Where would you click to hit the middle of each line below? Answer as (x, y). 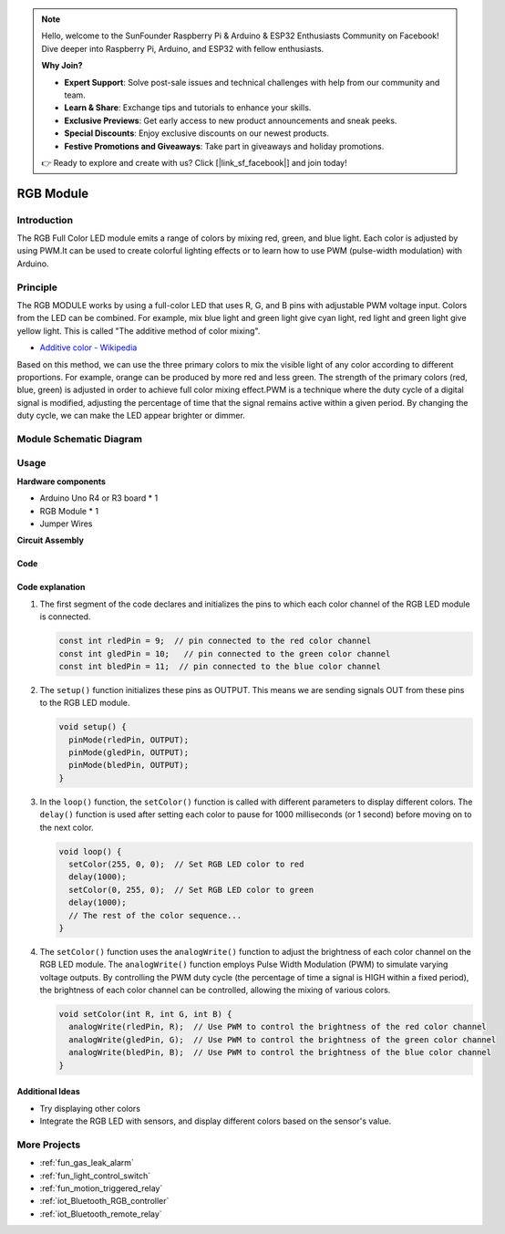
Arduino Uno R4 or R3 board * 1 (99, 498)
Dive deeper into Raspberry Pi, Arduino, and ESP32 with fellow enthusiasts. (183, 48)
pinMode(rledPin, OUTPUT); (129, 740)
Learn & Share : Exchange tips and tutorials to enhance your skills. (188, 108)
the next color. (67, 827)
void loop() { (90, 851)
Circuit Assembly (50, 540)
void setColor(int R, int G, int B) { (145, 1014)
